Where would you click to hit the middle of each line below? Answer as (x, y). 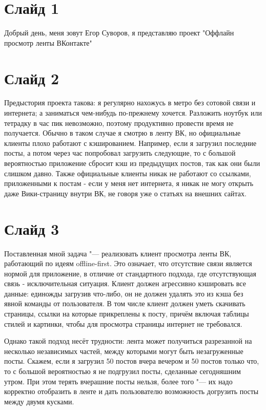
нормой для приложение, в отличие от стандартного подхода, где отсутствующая (130, 273)
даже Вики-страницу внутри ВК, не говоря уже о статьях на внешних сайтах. (125, 193)
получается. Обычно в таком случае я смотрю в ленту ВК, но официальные (122, 133)
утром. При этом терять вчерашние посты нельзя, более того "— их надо (118, 381)
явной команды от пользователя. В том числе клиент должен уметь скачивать (125, 303)
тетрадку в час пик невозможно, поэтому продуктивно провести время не (119, 123)
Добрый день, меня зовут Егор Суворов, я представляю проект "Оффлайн (119, 33)
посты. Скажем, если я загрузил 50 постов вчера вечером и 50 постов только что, (132, 361)
